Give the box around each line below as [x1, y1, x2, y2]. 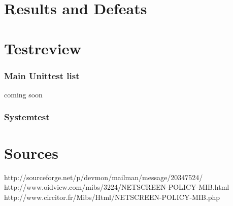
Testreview [4, 38, 81, 58]
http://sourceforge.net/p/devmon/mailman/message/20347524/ [4, 171, 203, 182]
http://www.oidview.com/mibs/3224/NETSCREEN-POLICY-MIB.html [4, 182, 229, 192]
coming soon [4, 89, 43, 99]
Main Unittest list [4, 69, 80, 82]
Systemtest [4, 111, 50, 123]
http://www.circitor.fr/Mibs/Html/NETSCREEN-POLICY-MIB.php [4, 191, 220, 202]
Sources [4, 142, 58, 163]
